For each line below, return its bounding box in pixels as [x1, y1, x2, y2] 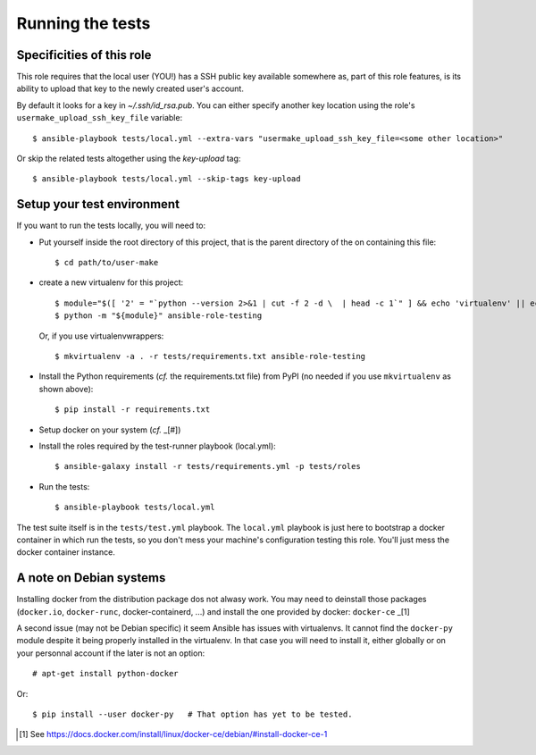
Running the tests [16, 13, 151, 33]
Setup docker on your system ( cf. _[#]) [38, 424, 181, 435]
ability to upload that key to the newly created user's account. [16, 83, 245, 94]
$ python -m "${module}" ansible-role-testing [54, 311, 263, 321]
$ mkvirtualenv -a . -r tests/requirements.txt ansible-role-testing [54, 351, 366, 362]
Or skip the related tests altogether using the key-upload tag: [16, 153, 241, 164]
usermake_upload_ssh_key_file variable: [16, 113, 183, 123]
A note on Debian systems [16, 570, 166, 585]
